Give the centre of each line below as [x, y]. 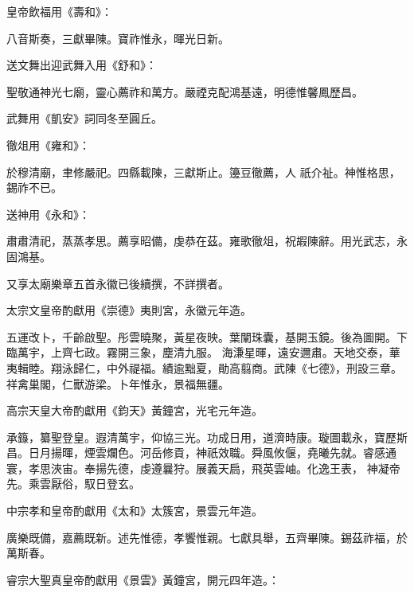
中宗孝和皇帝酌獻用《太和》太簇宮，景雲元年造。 [135, 511]
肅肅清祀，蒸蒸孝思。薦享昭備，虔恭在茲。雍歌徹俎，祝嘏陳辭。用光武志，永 [207, 241]
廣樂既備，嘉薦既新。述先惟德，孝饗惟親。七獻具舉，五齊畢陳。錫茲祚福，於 [207, 537]
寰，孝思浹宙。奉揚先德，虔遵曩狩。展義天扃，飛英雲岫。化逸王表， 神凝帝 [203, 468]
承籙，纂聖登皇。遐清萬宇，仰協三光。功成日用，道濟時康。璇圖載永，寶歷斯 [207, 437]
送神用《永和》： [48, 214]
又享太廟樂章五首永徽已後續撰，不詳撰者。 [118, 283]
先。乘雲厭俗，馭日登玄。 [73, 484]
